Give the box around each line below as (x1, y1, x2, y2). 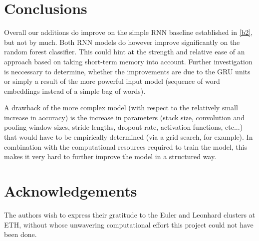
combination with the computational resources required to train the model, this (4, 141, 247, 152)
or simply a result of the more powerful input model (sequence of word (4, 76, 220, 86)
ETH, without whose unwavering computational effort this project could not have (4, 219, 254, 230)
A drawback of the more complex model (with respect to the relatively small (4, 102, 238, 113)
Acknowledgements (4, 181, 137, 201)
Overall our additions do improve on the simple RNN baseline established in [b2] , (4, 27, 253, 37)
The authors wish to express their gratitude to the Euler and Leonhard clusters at (4, 209, 256, 220)
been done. (4, 229, 37, 240)
